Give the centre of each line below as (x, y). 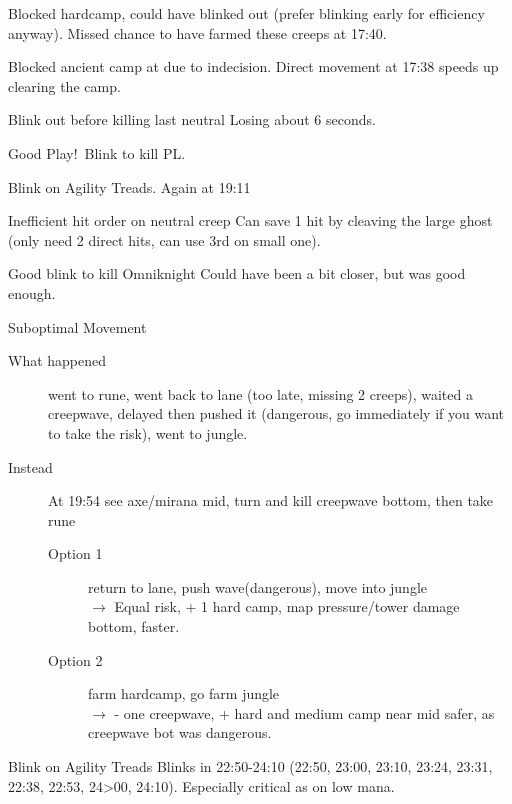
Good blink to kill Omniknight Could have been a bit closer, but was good (237, 273)
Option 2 (75, 659)
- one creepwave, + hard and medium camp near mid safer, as (304, 712)
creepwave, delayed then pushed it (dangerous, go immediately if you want (276, 413)
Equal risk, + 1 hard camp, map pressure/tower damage (287, 606)
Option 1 (75, 553)
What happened (57, 360)
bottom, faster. (134, 626)
